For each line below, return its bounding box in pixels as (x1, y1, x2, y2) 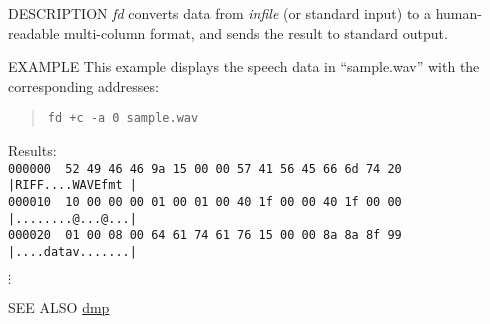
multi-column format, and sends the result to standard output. (64, 22, 448, 43)
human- (435, 3, 482, 23)
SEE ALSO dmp (8, 296, 110, 317)
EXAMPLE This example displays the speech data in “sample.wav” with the (8, 56, 480, 77)
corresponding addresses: (8, 75, 159, 96)
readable (8, 22, 60, 43)
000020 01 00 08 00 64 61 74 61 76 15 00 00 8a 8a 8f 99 (8, 228, 402, 243)
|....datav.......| (8, 244, 137, 259)
